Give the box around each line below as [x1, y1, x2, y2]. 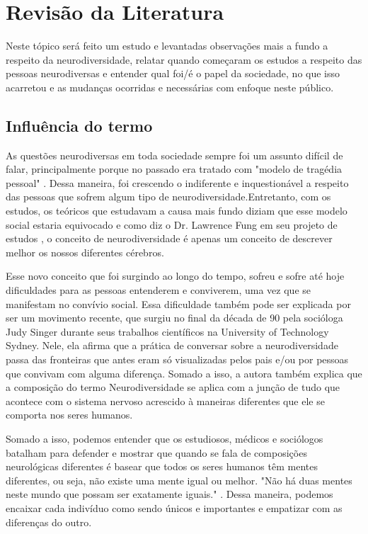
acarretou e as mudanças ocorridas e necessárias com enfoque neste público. [6, 79, 334, 94]
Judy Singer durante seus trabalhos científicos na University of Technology [6, 324, 329, 339]
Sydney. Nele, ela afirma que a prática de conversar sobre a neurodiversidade [6, 338, 338, 353]
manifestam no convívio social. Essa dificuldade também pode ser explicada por [6, 296, 351, 311]
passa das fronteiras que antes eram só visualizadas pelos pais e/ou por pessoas [6, 352, 349, 367]
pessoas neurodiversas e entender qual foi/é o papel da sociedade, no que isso [6, 66, 340, 81]
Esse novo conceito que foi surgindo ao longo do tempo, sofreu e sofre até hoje [6, 268, 345, 283]
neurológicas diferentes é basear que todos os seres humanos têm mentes [6, 459, 318, 474]
